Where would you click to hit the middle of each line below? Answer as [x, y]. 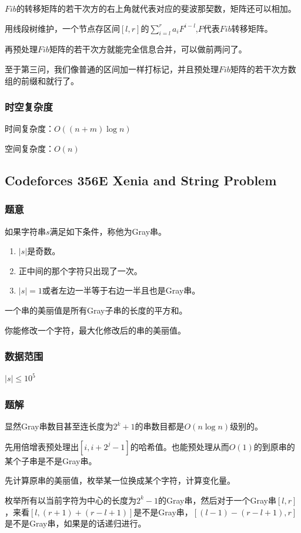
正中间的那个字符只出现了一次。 [80, 270]
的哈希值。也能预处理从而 [180, 446]
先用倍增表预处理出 [42, 446]
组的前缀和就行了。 [42, 80]
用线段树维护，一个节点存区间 [62, 28]
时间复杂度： [29, 129]
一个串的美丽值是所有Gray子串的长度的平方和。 [96, 310]
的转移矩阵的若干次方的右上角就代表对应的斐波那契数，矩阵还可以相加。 [156, 8]
